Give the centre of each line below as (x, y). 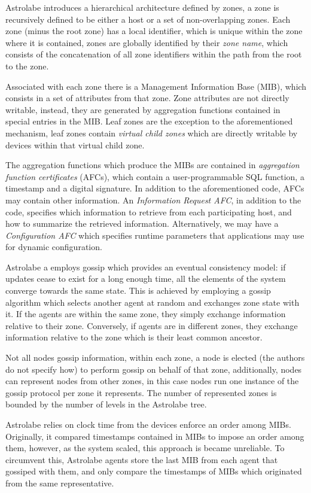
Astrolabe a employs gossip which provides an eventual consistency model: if (146, 267)
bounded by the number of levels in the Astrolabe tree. (106, 404)
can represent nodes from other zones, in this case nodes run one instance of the (152, 381)
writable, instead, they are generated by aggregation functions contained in (143, 109)
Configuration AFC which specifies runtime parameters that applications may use (155, 235)
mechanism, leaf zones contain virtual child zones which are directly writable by (152, 133)
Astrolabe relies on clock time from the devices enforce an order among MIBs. (148, 424)
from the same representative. (60, 483)
